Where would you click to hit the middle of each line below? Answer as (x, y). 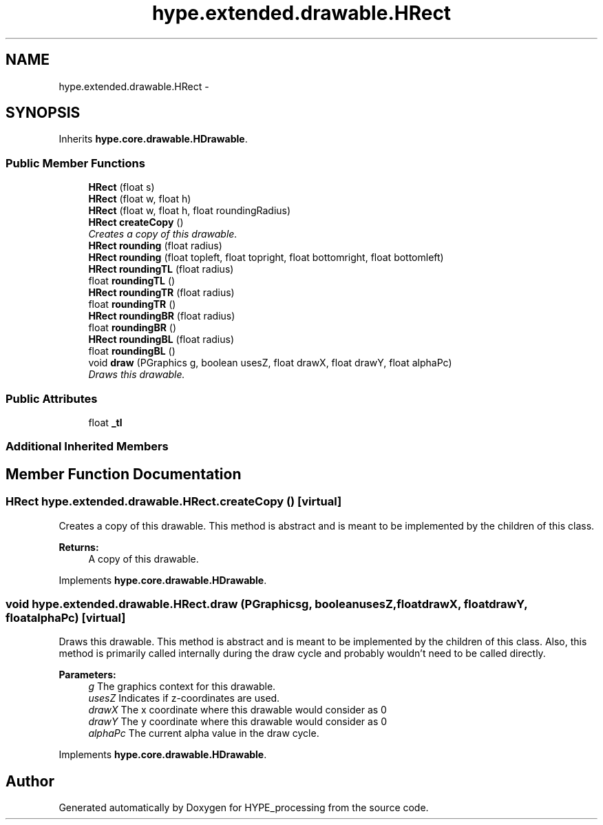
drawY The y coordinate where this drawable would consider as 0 (238, 722)
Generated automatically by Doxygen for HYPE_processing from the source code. (244, 808)
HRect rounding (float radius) (155, 246)
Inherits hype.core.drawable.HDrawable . (153, 139)
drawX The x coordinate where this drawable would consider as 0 (237, 710)
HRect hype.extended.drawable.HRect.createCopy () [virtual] (174, 502)
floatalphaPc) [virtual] (66, 617)
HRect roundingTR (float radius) (161, 293)
